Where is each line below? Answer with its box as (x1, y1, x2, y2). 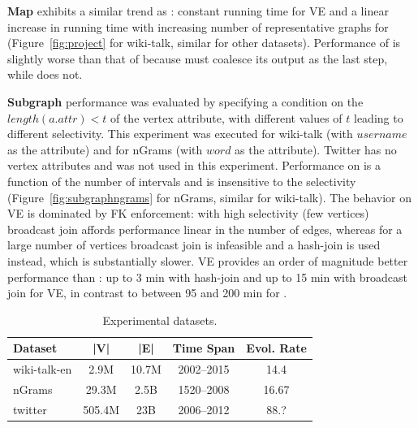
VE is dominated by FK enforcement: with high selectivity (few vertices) (7, 205, 369, 222)
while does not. (7, 66, 83, 83)
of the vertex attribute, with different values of (110, 109, 343, 126)
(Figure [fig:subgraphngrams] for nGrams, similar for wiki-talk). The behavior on (7, 188, 412, 205)
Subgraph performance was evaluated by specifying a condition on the (7, 93, 364, 110)
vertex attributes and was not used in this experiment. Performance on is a (7, 157, 381, 174)
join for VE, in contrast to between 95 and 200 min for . (7, 284, 287, 301)
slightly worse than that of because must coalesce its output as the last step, (7, 50, 388, 67)
